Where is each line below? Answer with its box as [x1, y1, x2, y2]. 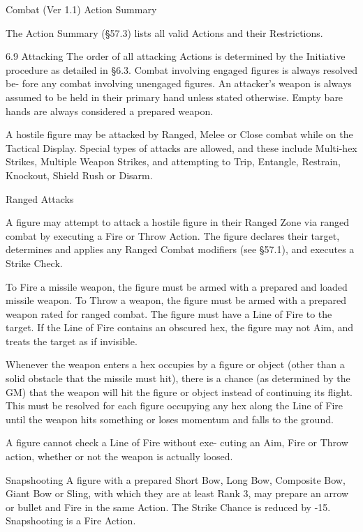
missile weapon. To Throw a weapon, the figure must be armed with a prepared [6, 293, 347, 307]
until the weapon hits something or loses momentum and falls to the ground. [6, 411, 334, 426]
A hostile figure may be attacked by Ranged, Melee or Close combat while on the [6, 127, 353, 142]
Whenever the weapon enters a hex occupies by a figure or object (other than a [6, 357, 345, 372]
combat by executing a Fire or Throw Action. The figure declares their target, [6, 228, 340, 243]
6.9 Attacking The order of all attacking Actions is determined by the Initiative [6, 49, 346, 63]
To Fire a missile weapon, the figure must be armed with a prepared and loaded [6, 279, 348, 294]
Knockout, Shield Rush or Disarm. [6, 167, 153, 182]
